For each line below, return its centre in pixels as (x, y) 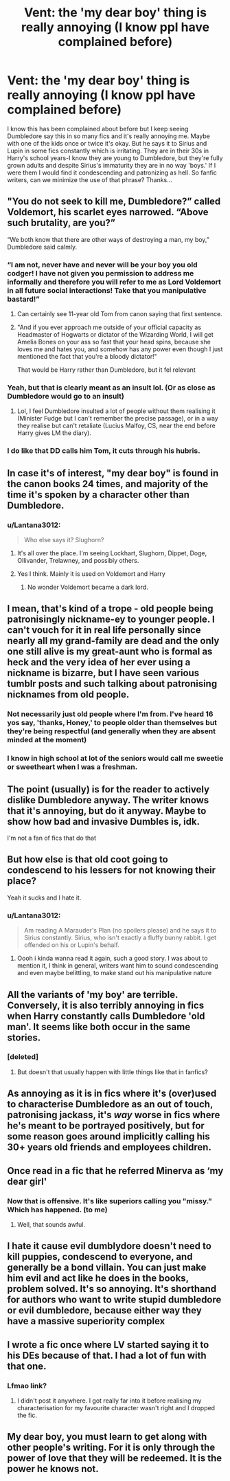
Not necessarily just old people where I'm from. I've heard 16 (110, 714)
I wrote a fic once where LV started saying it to (108, 1345)
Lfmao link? (27, 1385)
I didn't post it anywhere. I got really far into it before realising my (109, 1401)
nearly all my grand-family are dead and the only (113, 641)
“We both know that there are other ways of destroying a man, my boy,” (108, 239)
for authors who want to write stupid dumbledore (114, 1300)
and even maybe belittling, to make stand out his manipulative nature (114, 973)
